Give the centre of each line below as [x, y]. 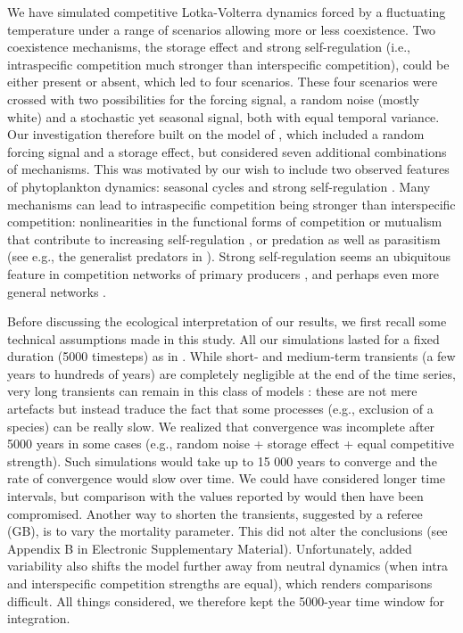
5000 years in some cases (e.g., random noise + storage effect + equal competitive [231, 444]
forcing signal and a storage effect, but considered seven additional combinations [227, 151]
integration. [39, 618]
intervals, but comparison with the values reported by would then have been [215, 496]
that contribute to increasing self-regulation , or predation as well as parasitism [224, 238]
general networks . [57, 291]
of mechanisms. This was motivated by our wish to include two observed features [228, 169]
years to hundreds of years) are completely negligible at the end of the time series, [231, 373]
